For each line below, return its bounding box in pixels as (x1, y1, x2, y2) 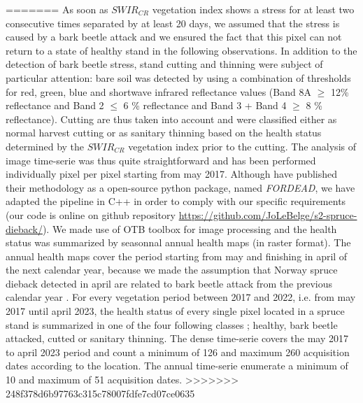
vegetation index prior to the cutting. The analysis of (128, 139, 356, 153)
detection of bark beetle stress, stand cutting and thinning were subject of (6, 57, 323, 71)
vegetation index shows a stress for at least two (152, 2, 355, 16)
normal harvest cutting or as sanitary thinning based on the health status (6, 125, 322, 140)
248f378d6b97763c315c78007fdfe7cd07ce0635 (6, 386, 195, 400)
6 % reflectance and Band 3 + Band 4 (123, 98, 287, 113)
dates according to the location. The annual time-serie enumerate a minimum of (6, 358, 348, 373)
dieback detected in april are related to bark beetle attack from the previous (6, 276, 332, 290)
